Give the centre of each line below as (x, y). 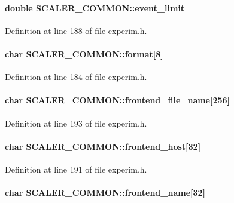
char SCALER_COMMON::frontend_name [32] (105, 193)
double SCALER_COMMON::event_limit (95, 7)
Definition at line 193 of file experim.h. (76, 123)
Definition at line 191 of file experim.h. (76, 169)
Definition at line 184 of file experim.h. (76, 77)
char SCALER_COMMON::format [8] (84, 53)
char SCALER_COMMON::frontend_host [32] (103, 146)
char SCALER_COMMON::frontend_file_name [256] (118, 100)
